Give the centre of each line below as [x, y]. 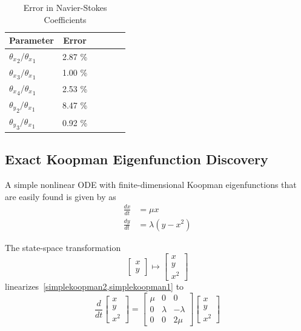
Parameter [31, 40]
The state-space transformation [63, 247]
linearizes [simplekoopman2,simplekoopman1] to [94, 286]
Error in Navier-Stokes [65, 7]
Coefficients [65, 19]
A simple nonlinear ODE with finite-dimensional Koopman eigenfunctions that [151, 184]
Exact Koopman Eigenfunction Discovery [137, 159]
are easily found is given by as [61, 196]
